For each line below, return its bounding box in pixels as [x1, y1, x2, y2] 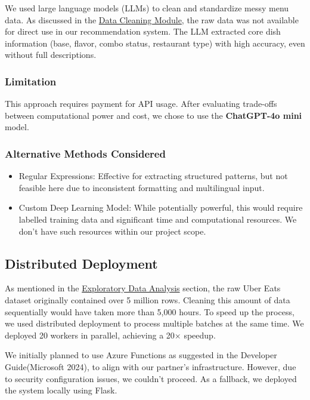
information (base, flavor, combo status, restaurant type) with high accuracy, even [5, 36, 305, 49]
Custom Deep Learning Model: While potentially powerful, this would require [18, 201, 303, 214]
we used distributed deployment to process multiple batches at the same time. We [5, 317, 304, 330]
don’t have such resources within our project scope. [18, 224, 206, 237]
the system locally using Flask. [5, 384, 117, 396]
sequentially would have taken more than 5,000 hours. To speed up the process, [5, 305, 294, 318]
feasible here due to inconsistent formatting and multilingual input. [18, 181, 265, 193]
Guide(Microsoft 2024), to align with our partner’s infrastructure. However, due [5, 360, 296, 373]
